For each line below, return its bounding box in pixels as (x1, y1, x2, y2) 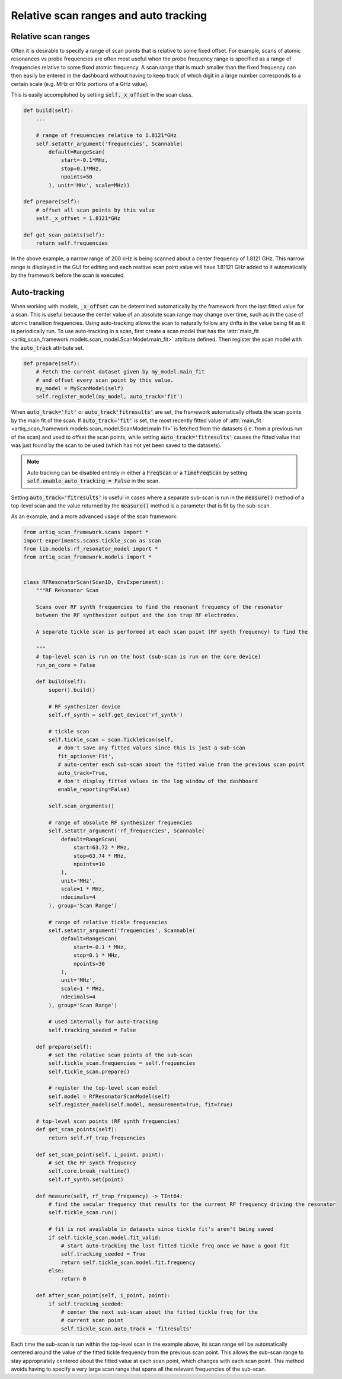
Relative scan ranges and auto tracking (11, 9, 207, 22)
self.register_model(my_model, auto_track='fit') (36, 393, 183, 400)
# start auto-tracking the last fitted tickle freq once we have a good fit (60, 1242, 290, 1249)
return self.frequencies (36, 240, 108, 247)
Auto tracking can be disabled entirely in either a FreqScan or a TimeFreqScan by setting (27, 469, 248, 476)
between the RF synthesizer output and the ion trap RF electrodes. (36, 612, 239, 619)
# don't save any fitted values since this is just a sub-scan (57, 745, 246, 751)
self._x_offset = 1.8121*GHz (36, 215, 121, 222)
